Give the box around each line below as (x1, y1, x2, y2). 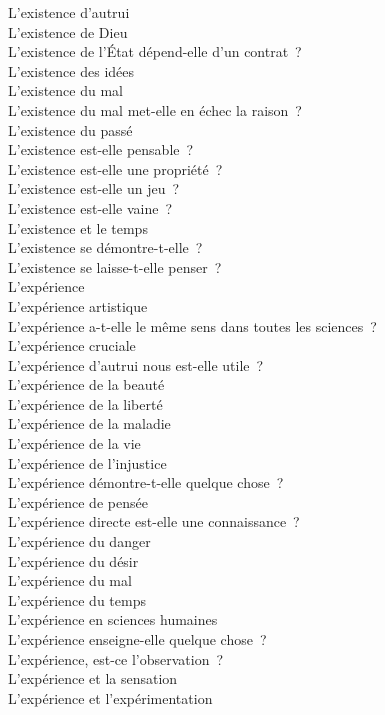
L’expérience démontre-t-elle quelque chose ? (8, 472, 284, 493)
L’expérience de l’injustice (8, 452, 167, 473)
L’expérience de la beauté (8, 374, 165, 395)
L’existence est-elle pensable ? (8, 139, 194, 160)
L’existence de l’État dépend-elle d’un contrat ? (8, 41, 302, 62)
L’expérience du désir (8, 550, 139, 571)
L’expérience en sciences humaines (8, 609, 218, 630)
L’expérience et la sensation (8, 668, 178, 689)
